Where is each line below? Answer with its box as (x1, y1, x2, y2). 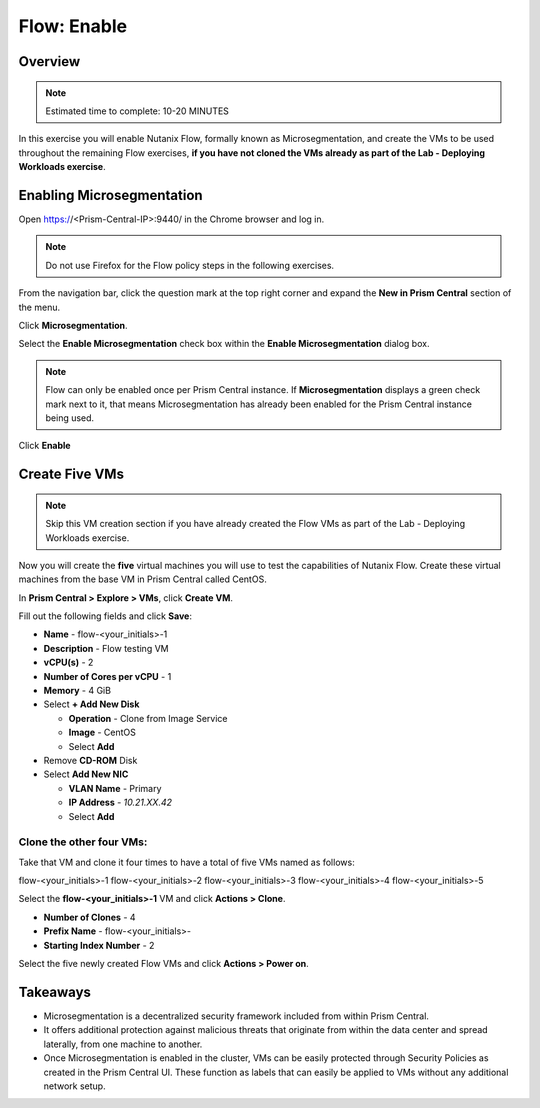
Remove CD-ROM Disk (43, 754, 138, 766)
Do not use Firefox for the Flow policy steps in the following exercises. (45, 259, 335, 271)
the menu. (18, 301, 60, 313)
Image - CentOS (68, 726, 137, 739)
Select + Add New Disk (43, 698, 140, 710)
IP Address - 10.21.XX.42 (68, 796, 172, 809)
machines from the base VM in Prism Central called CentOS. (18, 573, 267, 585)
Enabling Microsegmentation (18, 186, 204, 204)
